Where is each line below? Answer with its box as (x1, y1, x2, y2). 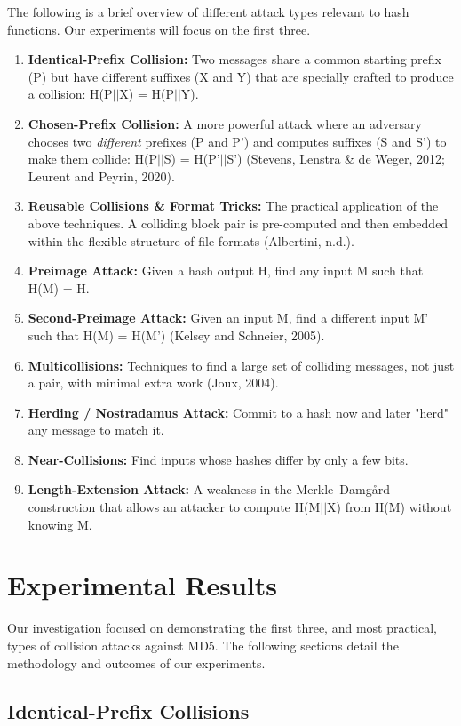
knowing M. (28, 515, 92, 533)
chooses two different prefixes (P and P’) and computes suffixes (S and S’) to (28, 132, 447, 150)
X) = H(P (119, 84, 175, 103)
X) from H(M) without (327, 498, 452, 516)
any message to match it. (28, 420, 164, 439)
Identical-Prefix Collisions (7, 697, 250, 724)
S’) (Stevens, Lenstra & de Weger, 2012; (227, 149, 445, 168)
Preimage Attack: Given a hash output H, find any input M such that (28, 261, 424, 280)
